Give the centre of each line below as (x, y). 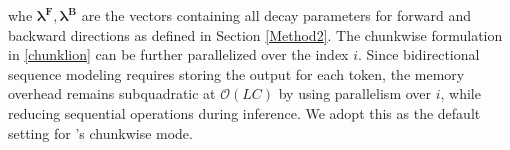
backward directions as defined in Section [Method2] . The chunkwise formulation (255, 34)
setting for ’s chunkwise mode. (100, 132)
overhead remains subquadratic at (112, 93)
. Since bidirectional (419, 54)
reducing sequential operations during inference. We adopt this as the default (244, 112)
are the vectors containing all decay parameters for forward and (276, 15)
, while (460, 93)
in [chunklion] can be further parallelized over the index (178, 54)
